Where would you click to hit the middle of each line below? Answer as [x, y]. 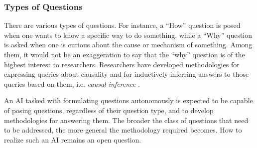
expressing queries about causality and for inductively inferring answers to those [127, 74]
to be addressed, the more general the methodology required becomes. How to [123, 130]
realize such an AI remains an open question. [73, 139]
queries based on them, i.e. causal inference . [72, 83]
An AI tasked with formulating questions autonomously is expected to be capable [128, 100]
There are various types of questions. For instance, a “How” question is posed [122, 25]
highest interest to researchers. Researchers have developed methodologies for [122, 64]
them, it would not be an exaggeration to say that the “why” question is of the [125, 54]
